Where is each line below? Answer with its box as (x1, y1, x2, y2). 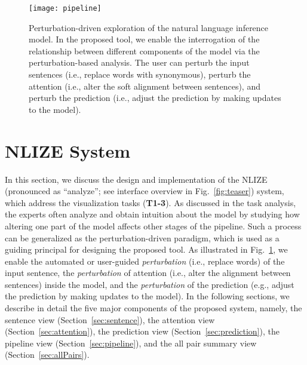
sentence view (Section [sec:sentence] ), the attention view (5, 313, 215, 326)
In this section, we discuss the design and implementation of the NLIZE (5, 173, 268, 185)
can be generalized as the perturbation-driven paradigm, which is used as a (5, 231, 280, 244)
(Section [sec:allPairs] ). (5, 348, 90, 361)
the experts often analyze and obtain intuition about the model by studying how (5, 208, 300, 220)
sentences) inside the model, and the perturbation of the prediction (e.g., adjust (5, 278, 294, 290)
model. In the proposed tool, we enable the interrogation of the (29, 33, 260, 45)
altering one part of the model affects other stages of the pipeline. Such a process (5, 219, 302, 232)
